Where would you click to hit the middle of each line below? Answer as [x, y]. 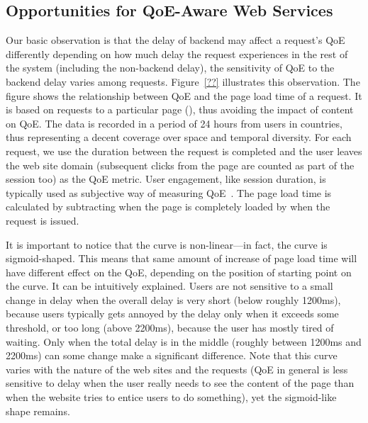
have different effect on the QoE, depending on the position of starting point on [179, 272]
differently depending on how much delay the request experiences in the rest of [177, 53]
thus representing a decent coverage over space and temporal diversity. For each [179, 137]
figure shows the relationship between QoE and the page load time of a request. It [184, 95]
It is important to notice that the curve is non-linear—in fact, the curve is [167, 244]
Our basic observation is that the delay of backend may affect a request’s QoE [175, 40]
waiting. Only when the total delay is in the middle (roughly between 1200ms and [184, 341]
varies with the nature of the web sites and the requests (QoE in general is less [177, 369]
